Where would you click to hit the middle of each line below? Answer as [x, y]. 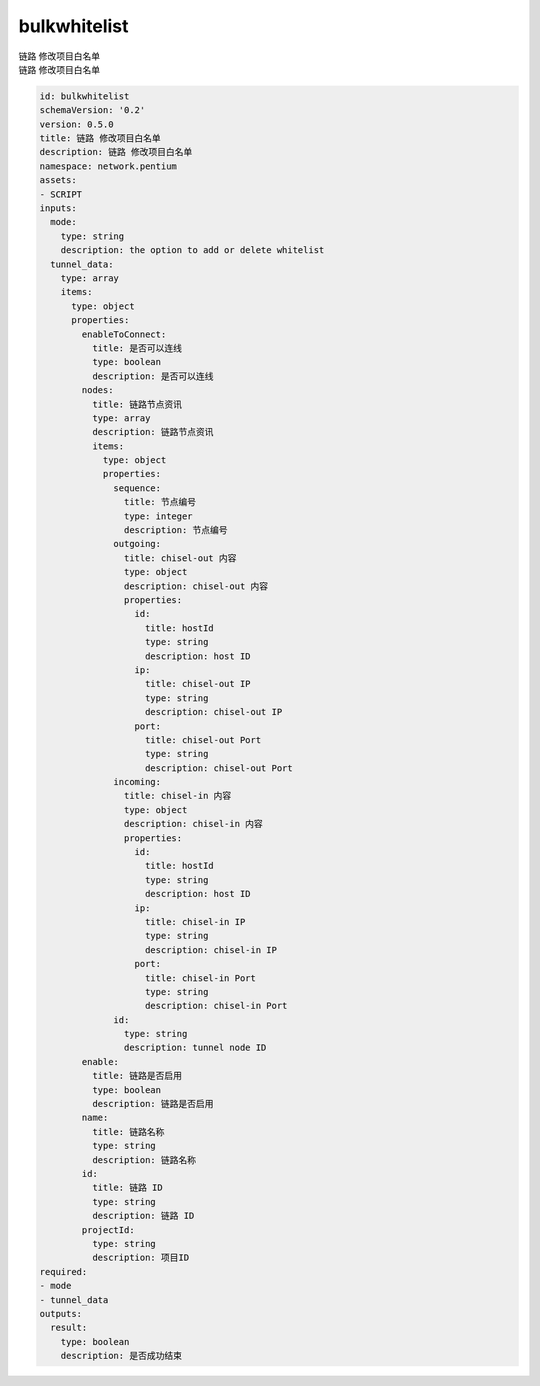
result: [69, 1328]
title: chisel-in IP [195, 921]
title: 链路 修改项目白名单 [100, 138]
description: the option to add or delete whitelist [192, 250]
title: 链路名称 [128, 1131]
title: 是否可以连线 [136, 348]
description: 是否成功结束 [121, 1356]
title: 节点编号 [160, 502]
